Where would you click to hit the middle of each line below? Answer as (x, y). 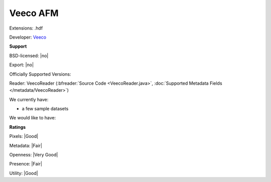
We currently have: (29, 99)
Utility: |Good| (24, 173)
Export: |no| (22, 65)
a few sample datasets (45, 109)
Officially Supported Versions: (40, 74)
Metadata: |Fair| (26, 145)
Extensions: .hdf (26, 28)
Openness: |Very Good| (34, 155)
